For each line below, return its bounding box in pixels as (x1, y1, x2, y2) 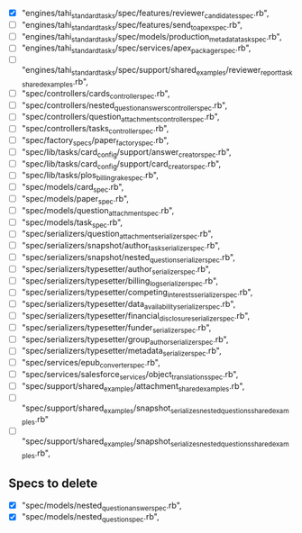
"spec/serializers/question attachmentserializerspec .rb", (21, 229, 214, 241)
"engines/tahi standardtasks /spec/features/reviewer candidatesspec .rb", (21, 8, 270, 21)
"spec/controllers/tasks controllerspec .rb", (21, 123, 169, 136)
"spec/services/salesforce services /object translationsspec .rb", (21, 368, 239, 382)
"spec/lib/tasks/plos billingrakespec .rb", (21, 170, 160, 183)
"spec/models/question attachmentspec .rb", (21, 204, 175, 218)
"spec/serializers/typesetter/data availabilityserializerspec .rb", (21, 299, 236, 312)
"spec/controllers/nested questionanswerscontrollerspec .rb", (21, 99, 227, 113)
